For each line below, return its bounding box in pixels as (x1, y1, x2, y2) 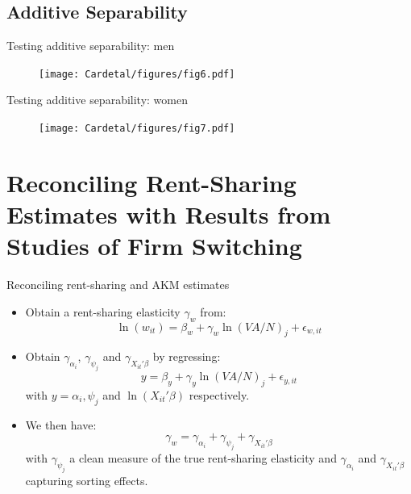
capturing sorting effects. (25, 471, 148, 488)
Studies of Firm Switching (6, 229, 302, 262)
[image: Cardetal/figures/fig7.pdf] (39, 123, 235, 135)
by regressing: (152, 348, 221, 365)
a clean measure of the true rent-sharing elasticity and (69, 450, 337, 467)
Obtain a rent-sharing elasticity (25, 303, 181, 320)
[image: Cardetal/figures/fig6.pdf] (39, 68, 235, 80)
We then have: (25, 416, 97, 433)
